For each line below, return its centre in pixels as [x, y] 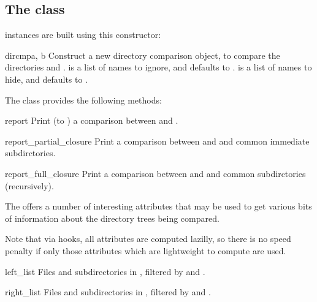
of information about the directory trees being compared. [112, 218]
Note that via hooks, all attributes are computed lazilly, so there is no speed [148, 239]
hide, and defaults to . [47, 79]
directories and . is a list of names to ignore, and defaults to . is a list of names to [158, 67]
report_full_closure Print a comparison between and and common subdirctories [155, 173]
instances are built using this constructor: [83, 35]
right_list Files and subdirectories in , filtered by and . [108, 292]
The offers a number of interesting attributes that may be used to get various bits [158, 206]
